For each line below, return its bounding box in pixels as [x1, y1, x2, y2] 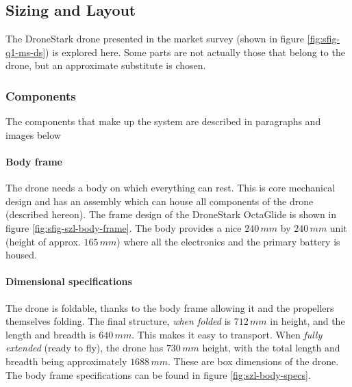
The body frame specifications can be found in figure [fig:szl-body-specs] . [5, 367, 311, 382]
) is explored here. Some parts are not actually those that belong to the [45, 44, 345, 59]
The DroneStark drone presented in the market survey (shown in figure [5, 31, 304, 46]
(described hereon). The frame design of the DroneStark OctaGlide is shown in [5, 207, 337, 222]
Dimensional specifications [5, 274, 132, 289]
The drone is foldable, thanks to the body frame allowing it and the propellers [5, 300, 334, 315]
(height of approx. [5, 234, 81, 248]
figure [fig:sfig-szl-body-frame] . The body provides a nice [5, 220, 242, 235]
